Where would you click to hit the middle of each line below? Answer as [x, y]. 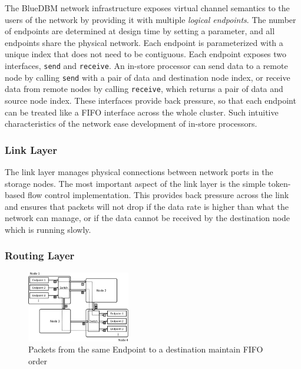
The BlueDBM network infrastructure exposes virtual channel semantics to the [147, 8]
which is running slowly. [48, 229]
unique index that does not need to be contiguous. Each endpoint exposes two [146, 54]
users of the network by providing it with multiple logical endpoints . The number [150, 19]
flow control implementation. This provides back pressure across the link [158, 195]
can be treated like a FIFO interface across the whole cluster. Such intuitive [142, 112]
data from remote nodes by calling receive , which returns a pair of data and [144, 89]
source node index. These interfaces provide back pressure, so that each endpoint [150, 100]
